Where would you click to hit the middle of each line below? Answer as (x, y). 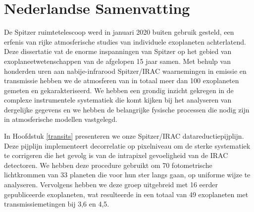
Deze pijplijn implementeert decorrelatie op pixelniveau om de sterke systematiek (127, 145)
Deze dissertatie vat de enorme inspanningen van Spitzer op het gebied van (118, 51)
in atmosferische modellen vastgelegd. (61, 119)
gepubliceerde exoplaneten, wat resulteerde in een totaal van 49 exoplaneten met (126, 194)
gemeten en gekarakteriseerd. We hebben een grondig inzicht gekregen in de (119, 90)
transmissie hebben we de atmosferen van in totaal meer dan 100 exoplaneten (122, 80)
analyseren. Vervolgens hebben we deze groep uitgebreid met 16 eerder (111, 185)
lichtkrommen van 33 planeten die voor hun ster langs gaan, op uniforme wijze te (127, 175)
